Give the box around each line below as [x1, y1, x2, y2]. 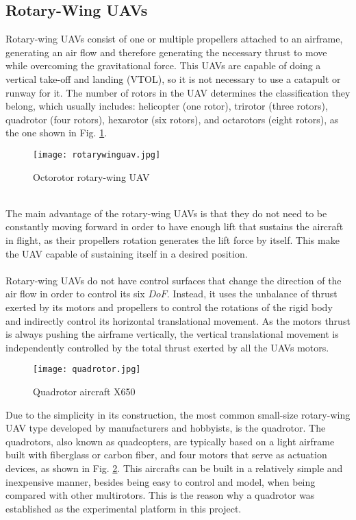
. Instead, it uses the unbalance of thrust [166, 286, 338, 301]
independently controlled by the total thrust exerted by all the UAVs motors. [5, 340, 329, 354]
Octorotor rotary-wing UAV [33, 169, 150, 184]
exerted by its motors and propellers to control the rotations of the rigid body [5, 299, 333, 314]
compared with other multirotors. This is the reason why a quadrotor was [5, 488, 315, 502]
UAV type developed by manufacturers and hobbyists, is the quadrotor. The [5, 421, 326, 435]
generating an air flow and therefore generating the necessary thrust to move [5, 45, 327, 59]
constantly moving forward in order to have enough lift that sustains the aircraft [5, 219, 344, 234]
